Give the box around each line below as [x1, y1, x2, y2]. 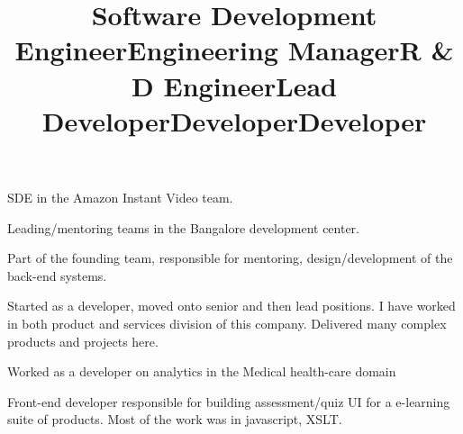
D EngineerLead [132, 67, 337, 104]
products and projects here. [7, 331, 159, 350]
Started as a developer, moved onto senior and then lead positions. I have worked [7, 296, 456, 315]
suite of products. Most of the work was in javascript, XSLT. [7, 410, 342, 429]
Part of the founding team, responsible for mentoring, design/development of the [7, 249, 453, 267]
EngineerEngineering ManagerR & [14, 32, 454, 68]
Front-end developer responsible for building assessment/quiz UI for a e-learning [7, 392, 450, 411]
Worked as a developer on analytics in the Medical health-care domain [7, 362, 396, 381]
